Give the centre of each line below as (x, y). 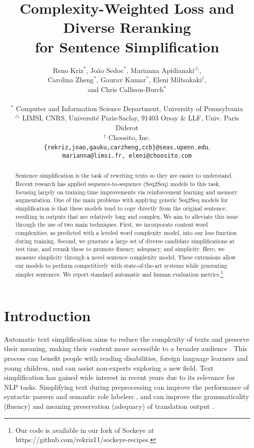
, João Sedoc (105, 70)
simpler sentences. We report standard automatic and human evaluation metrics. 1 (119, 274)
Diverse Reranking (127, 27)
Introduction (47, 315)
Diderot (127, 128)
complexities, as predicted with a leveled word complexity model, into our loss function (126, 232)
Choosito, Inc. (129, 137)
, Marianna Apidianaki (160, 70)
